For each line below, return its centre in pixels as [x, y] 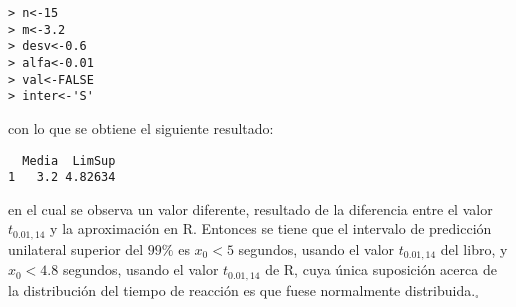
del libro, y [474, 248]
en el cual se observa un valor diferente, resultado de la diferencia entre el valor [250, 208]
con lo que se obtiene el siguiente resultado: [141, 127]
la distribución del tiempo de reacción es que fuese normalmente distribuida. [242, 289]
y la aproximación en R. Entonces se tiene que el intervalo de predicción [271, 228]
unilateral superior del [76, 248]
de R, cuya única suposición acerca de [381, 269]
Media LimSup [69, 160]
